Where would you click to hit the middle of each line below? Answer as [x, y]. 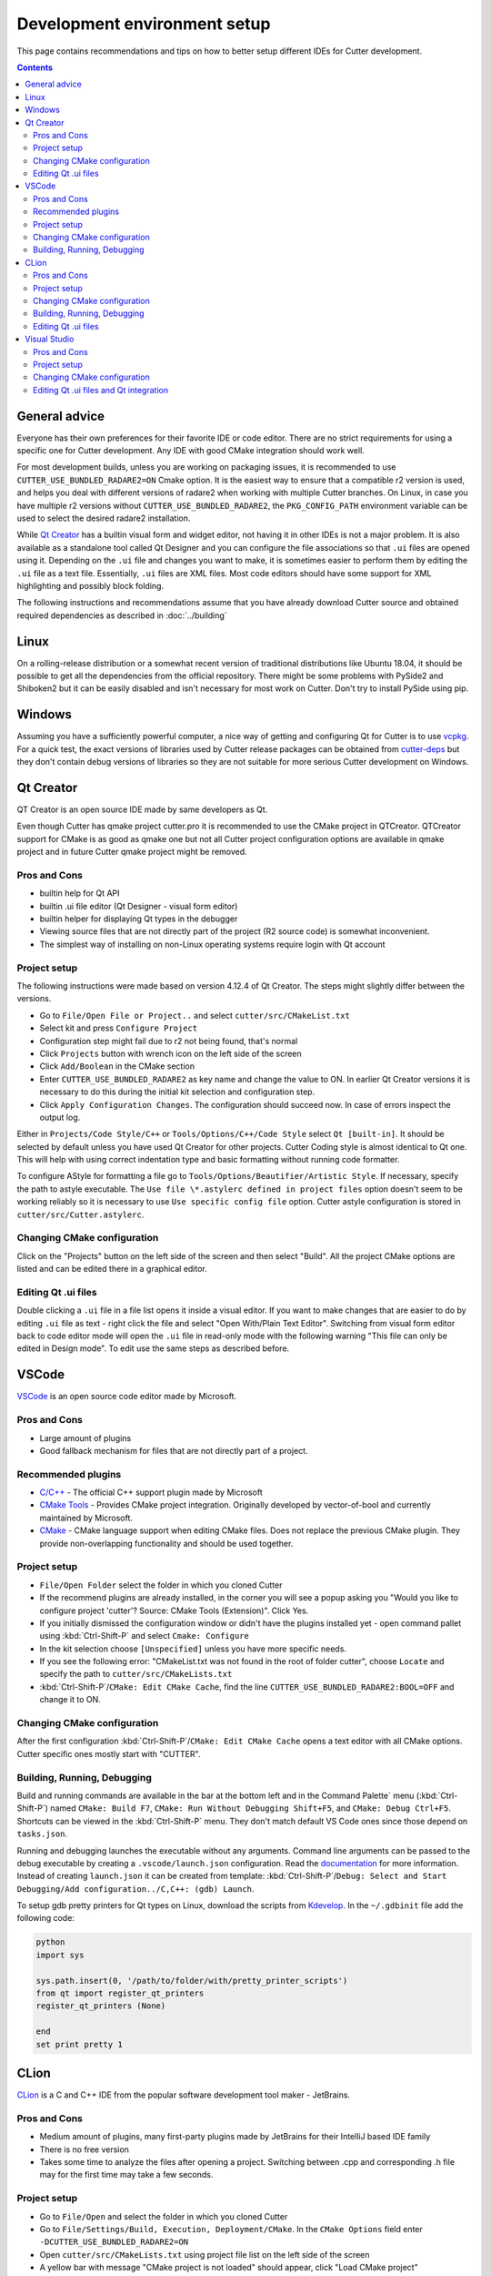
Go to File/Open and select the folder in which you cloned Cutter [164, 2216]
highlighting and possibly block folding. [90, 585]
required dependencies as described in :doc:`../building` [122, 615]
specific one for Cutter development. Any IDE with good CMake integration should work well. [191, 450]
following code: [45, 1918]
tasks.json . [42, 1834]
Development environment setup [144, 24]
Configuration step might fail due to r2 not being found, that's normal [169, 1041]
